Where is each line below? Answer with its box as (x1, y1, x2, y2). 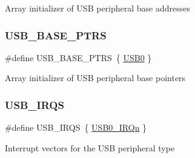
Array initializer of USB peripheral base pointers (5, 71, 186, 84)
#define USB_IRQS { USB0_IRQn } (5, 121, 147, 134)
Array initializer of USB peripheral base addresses (5, 2, 191, 14)
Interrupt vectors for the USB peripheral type (5, 141, 175, 154)
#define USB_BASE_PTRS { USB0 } (5, 51, 152, 64)
